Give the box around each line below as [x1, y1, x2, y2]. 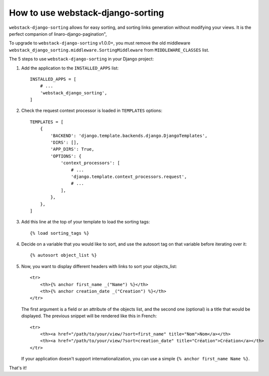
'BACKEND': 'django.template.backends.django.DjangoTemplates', [50, 133, 207, 138]
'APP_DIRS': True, [50, 147, 95, 152]
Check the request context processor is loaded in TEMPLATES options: [21, 108, 163, 113]
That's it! [9, 365, 27, 371]
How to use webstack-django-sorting [9, 7, 165, 18]
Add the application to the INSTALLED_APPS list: [21, 65, 119, 71]
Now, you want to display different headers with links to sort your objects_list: [21, 263, 177, 269]
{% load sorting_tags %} [30, 230, 89, 236]
